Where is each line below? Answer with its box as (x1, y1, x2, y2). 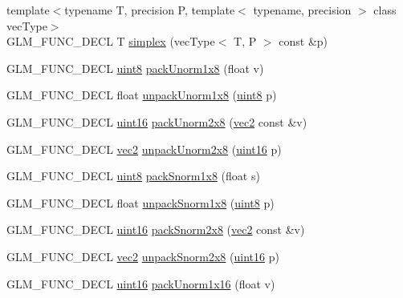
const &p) (279, 33, 328, 50)
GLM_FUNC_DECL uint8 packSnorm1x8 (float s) (6, 167, 260, 184)
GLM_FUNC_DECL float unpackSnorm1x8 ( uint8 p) (6, 194, 275, 211)
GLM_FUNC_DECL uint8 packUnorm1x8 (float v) (6, 59, 264, 76)
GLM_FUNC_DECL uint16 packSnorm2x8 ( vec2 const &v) (6, 221, 305, 238)
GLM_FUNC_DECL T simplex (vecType (6, 33, 215, 50)
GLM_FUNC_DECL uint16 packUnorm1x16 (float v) (6, 275, 275, 292)
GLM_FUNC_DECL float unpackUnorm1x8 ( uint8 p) (6, 87, 277, 103)
